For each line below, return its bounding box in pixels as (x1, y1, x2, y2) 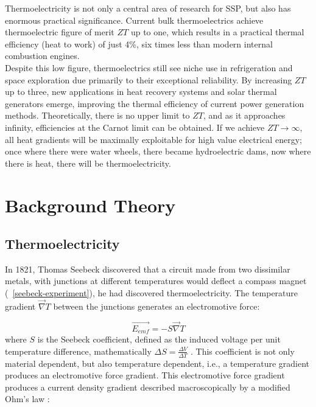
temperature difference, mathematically (5, 344, 152, 357)
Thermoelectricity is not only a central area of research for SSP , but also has (5, 2, 291, 14)
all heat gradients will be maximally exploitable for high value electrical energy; (5, 133, 302, 145)
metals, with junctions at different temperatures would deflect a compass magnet (5, 274, 307, 287)
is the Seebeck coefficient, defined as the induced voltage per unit (37, 333, 281, 346)
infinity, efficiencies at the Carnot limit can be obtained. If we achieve (5, 120, 265, 133)
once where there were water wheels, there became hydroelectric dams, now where (5, 145, 311, 158)
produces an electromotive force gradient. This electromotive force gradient (5, 369, 285, 381)
